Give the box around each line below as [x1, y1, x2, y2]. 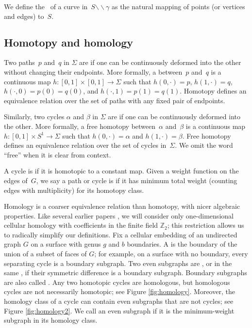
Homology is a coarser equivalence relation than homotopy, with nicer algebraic [4, 201, 240, 211]
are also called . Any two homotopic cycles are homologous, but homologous [4, 277, 230, 287]
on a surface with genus [31, 239, 101, 249]
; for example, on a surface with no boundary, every [94, 249, 248, 259]
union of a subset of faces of [4, 249, 87, 259]
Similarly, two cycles [4, 111, 65, 122]
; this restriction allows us [167, 220, 244, 230]
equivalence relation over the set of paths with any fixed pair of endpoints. [4, 95, 225, 105]
